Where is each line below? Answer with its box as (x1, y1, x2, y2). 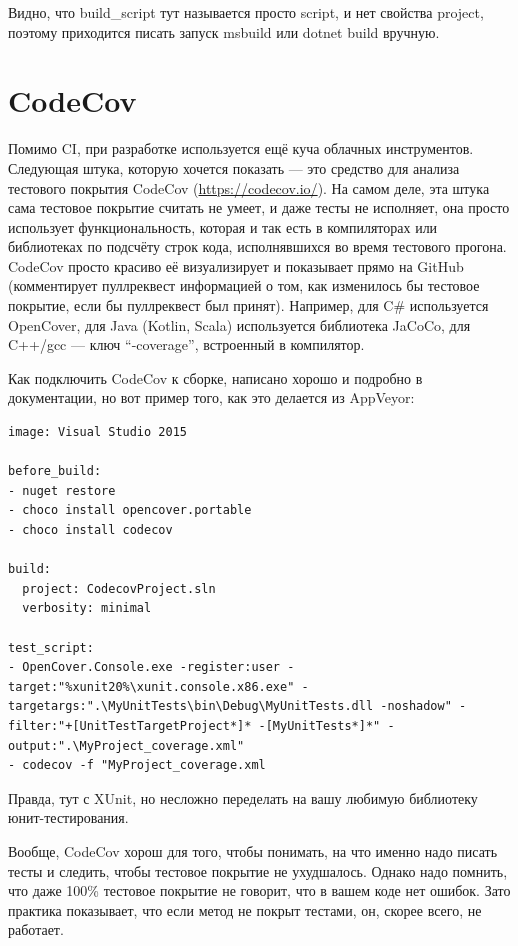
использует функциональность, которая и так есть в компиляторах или (8, 216, 438, 237)
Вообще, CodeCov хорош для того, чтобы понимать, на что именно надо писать (8, 840, 498, 861)
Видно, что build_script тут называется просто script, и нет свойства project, (8, 2, 484, 22)
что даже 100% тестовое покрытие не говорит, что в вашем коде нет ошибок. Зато (8, 880, 511, 901)
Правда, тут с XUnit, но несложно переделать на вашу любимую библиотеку (8, 787, 478, 808)
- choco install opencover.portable (8, 503, 252, 518)
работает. (8, 919, 64, 940)
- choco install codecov (8, 523, 173, 537)
